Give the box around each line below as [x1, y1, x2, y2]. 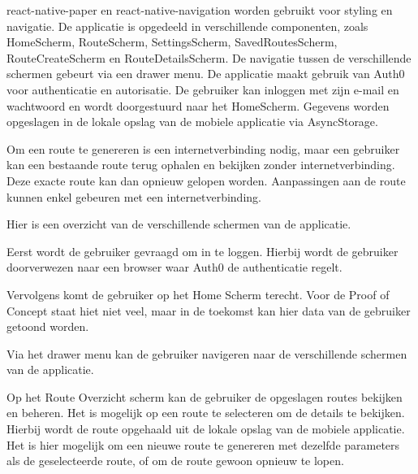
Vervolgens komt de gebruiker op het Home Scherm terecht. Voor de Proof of [6, 285, 390, 302]
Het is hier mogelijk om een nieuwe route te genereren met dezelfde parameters [6, 436, 400, 453]
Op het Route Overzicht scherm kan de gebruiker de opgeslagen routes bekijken [6, 388, 403, 405]
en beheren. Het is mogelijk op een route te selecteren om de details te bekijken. [6, 404, 405, 421]
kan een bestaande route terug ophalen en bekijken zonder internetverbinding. [6, 156, 395, 173]
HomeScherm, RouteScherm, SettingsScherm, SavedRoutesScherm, [6, 33, 338, 50]
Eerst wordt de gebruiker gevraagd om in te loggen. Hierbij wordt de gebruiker [6, 242, 399, 259]
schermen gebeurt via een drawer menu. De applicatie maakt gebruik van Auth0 [6, 65, 405, 82]
